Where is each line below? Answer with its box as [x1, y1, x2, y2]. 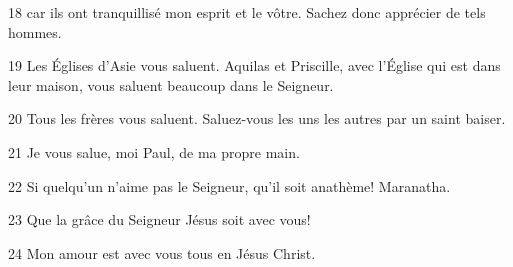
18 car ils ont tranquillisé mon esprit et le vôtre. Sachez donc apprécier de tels [8, 2, 486, 22]
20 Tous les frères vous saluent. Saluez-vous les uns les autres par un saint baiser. [8, 108, 506, 129]
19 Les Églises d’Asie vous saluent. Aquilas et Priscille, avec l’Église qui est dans [8, 55, 501, 76]
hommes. [8, 21, 62, 42]
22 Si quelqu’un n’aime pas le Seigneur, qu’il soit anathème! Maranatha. [8, 175, 451, 196]
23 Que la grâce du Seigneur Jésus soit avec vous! [8, 209, 311, 230]
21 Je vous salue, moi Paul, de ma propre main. [8, 141, 300, 162]
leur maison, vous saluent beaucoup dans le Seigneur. [8, 74, 334, 95]
